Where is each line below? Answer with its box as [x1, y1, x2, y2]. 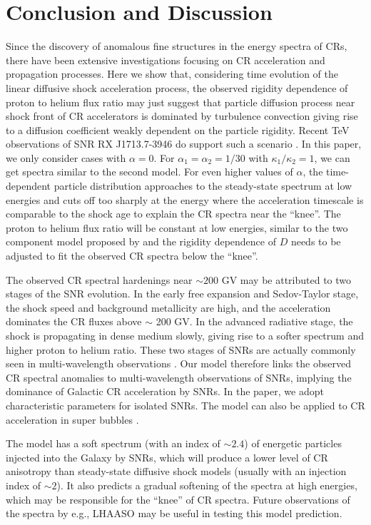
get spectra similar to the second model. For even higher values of [6, 164, 293, 179]
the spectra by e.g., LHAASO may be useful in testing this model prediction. [6, 506, 342, 521]
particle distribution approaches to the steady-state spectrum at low [54, 178, 352, 193]
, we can [314, 150, 350, 165]
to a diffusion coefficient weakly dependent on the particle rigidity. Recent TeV [6, 122, 350, 137]
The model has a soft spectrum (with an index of [6, 436, 220, 451]
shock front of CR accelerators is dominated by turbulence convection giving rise [6, 108, 358, 123]
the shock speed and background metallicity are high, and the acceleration [6, 300, 331, 315]
